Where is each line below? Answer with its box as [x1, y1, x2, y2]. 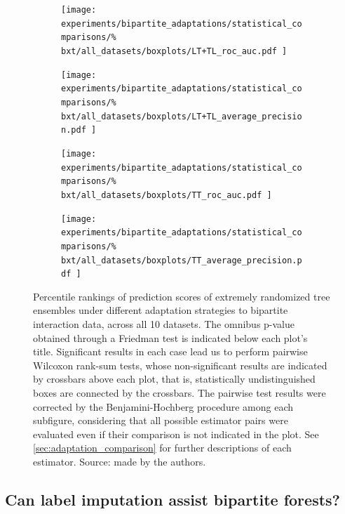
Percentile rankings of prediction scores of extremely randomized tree [33, 289, 330, 303]
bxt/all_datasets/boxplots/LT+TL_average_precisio [61, 111, 302, 121]
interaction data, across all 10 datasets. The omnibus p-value [33, 317, 295, 331]
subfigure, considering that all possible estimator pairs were [33, 413, 288, 428]
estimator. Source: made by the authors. [33, 454, 206, 468]
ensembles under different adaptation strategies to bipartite [33, 303, 288, 317]
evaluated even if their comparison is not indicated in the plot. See [33, 426, 319, 441]
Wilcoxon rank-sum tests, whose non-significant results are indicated [33, 357, 327, 372]
